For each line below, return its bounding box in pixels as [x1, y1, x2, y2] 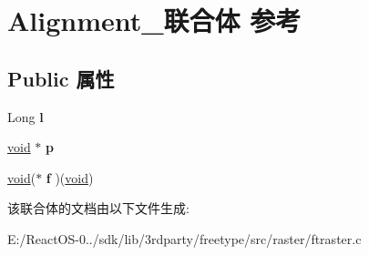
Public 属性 [7, 64, 115, 92]
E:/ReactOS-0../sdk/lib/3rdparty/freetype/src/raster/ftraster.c [7, 229, 362, 248]
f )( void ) [46, 168, 94, 187]
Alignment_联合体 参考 [7, 2, 302, 39]
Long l [7, 107, 44, 126]
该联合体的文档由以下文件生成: [7, 199, 190, 218]
